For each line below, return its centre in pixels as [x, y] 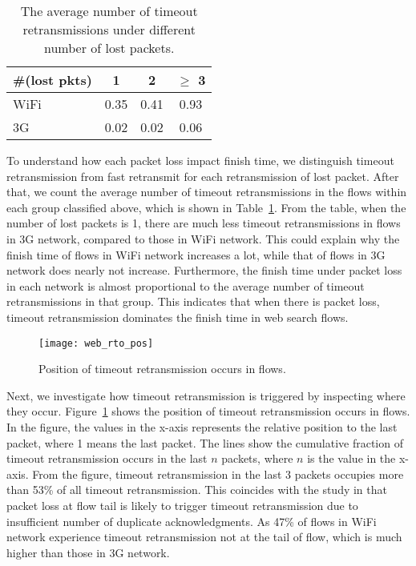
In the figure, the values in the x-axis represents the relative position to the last [202, 426]
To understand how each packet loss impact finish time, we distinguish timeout [200, 160]
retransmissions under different [109, 29]
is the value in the [351, 458]
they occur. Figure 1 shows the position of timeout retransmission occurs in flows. [208, 411]
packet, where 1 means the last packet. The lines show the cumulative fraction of [205, 442]
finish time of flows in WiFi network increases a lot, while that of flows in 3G [196, 254]
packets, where [257, 458]
